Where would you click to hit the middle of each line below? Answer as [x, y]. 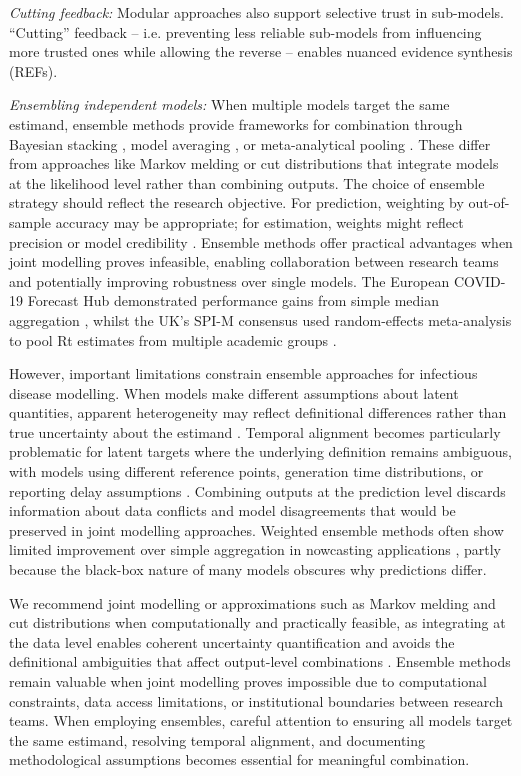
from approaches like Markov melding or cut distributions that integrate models [254, 163]
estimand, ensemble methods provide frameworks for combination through [236, 123]
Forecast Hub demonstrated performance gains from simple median [233, 300]
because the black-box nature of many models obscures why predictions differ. [248, 569]
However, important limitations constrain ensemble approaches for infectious [243, 373]
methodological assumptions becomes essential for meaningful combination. [239, 759]
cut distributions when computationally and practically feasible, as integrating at [257, 622]
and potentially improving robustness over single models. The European [229, 280]
